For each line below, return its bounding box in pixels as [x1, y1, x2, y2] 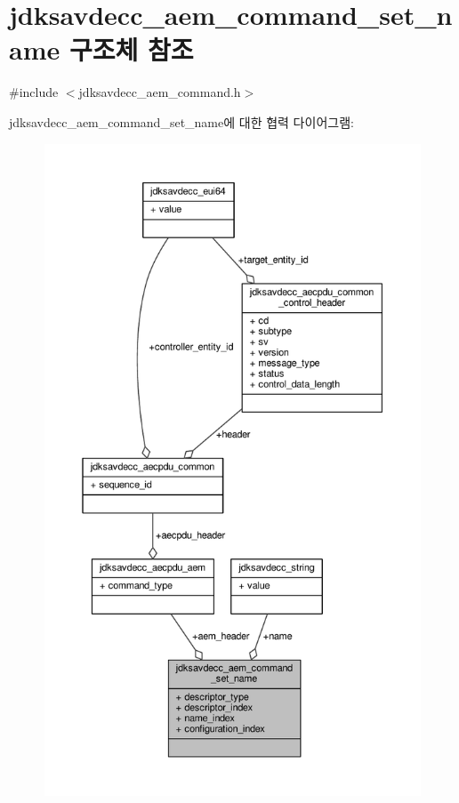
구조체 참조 [68, 31, 194, 68]
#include [9, 83, 59, 101]
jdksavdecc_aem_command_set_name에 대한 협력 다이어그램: [9, 112, 354, 131]
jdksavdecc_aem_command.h [78, 83, 241, 101]
